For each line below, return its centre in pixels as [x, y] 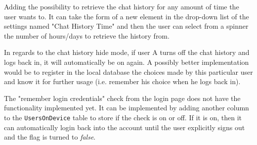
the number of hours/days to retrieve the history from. [87, 35]
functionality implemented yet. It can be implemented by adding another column [127, 108]
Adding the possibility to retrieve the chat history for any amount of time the [122, 6]
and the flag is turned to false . [50, 137]
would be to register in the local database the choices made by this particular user [128, 72]
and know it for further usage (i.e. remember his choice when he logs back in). [122, 81]
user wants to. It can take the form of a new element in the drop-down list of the [127, 16]
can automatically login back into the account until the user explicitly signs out [125, 127]
